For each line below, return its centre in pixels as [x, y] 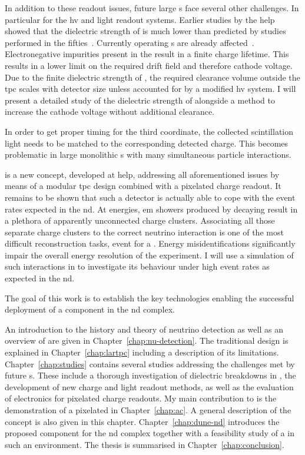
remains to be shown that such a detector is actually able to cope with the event [150, 197]
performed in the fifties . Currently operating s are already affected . [130, 42]
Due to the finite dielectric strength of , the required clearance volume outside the [152, 77]
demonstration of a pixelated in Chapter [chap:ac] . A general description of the [148, 410]
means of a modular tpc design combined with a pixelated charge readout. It [143, 186]
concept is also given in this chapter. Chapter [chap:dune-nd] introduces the [142, 421]
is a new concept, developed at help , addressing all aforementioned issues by [142, 174]
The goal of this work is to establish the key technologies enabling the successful [150, 298]
